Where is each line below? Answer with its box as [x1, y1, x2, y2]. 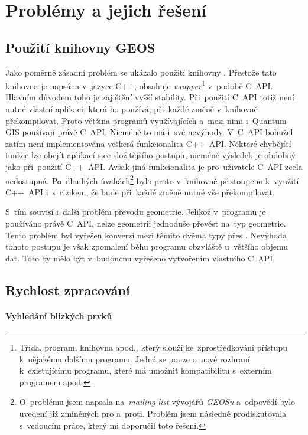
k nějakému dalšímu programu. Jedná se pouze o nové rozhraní [19, 352, 250, 365]
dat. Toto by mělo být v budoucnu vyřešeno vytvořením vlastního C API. [5, 251, 275, 264]
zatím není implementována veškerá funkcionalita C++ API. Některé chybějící [5, 137, 291, 149]
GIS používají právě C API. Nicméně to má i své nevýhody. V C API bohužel [5, 126, 293, 138]
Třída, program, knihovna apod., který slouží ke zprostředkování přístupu [19, 341, 288, 353]
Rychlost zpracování [5, 280, 130, 299]
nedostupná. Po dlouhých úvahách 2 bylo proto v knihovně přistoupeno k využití [5, 172, 299, 187]
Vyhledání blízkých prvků [5, 309, 112, 322]
